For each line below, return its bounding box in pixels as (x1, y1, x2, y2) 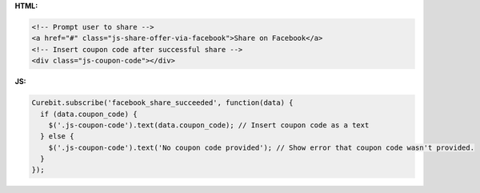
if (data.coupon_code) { (40, 109, 138, 119)
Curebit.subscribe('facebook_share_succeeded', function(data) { (31, 99, 294, 107)
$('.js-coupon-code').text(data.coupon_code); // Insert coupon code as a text (48, 120, 370, 130)
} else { (40, 132, 74, 141)
